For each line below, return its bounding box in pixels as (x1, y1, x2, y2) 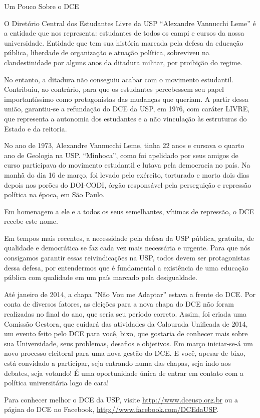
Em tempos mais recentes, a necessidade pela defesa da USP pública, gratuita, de (4, 232, 254, 243)
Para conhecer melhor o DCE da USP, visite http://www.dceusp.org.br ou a (4, 394, 238, 404)
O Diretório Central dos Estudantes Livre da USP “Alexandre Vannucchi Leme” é (4, 18, 256, 28)
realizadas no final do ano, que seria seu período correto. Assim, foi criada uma (4, 309, 247, 319)
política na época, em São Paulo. (4, 189, 105, 200)
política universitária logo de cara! (4, 377, 109, 388)
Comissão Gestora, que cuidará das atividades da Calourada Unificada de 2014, (4, 318, 248, 329)
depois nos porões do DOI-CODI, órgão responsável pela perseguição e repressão (4, 179, 251, 190)
